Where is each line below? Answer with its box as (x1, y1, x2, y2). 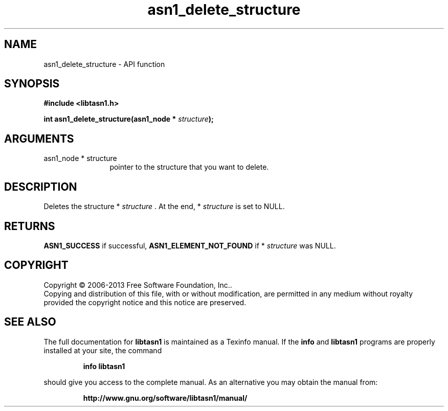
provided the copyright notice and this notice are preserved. (43, 298, 247, 307)
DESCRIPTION (4, 180, 77, 193)
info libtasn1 (83, 361, 125, 371)
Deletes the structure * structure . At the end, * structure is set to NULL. (43, 202, 285, 211)
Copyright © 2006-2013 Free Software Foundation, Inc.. (43, 280, 232, 289)
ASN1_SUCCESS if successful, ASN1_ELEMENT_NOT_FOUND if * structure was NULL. (43, 241, 336, 250)
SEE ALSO (4, 315, 56, 329)
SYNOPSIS (4, 77, 60, 90)
